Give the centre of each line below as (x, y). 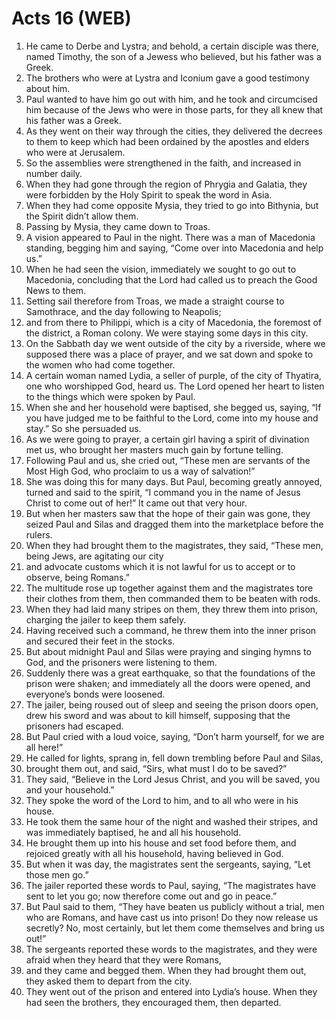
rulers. (39, 534)
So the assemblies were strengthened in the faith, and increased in (163, 163)
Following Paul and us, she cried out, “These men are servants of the (168, 460)
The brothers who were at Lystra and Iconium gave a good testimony (167, 78)
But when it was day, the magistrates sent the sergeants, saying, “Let (168, 864)
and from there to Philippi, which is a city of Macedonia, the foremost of (174, 322)
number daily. (54, 173)
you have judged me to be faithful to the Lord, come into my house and (172, 418)
